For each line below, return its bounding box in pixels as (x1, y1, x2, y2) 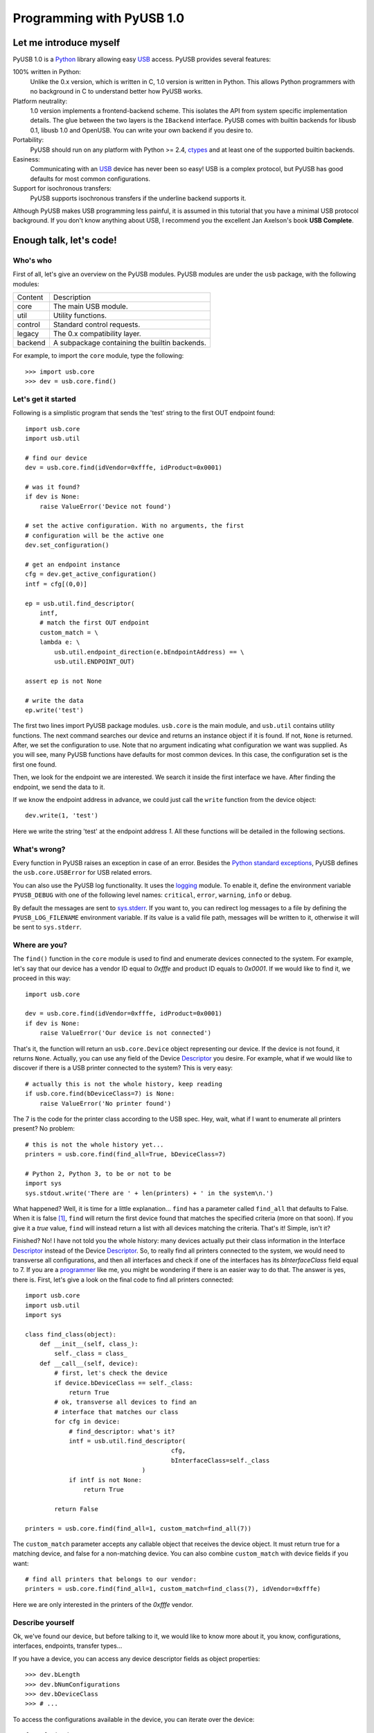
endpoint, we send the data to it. (12, 783, 105, 791)
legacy (17, 329, 39, 339)
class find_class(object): (25, 1330, 117, 1338)
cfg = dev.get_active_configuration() (25, 571, 157, 578)
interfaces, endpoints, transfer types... (12, 1641, 123, 1650)
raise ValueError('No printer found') (39, 1099, 172, 1107)
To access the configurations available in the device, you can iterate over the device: (12, 1715, 255, 1723)
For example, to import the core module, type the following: (12, 351, 184, 360)
